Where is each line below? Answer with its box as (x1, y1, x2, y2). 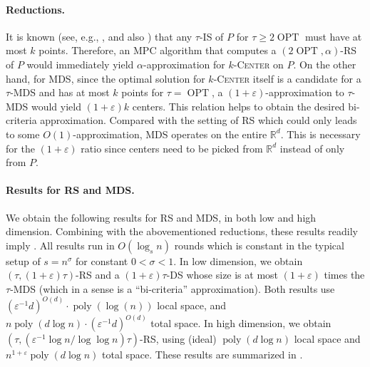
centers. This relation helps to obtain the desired (132, 98, 345, 113)
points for (121, 85, 164, 100)
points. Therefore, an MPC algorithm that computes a (38, 43, 277, 58)
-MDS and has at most (10, 85, 110, 100)
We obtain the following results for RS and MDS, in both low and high (6, 210, 317, 224)
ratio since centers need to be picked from (81, 140, 263, 155)
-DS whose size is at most (166, 267, 279, 282)
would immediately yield (26, 56, 134, 71)
